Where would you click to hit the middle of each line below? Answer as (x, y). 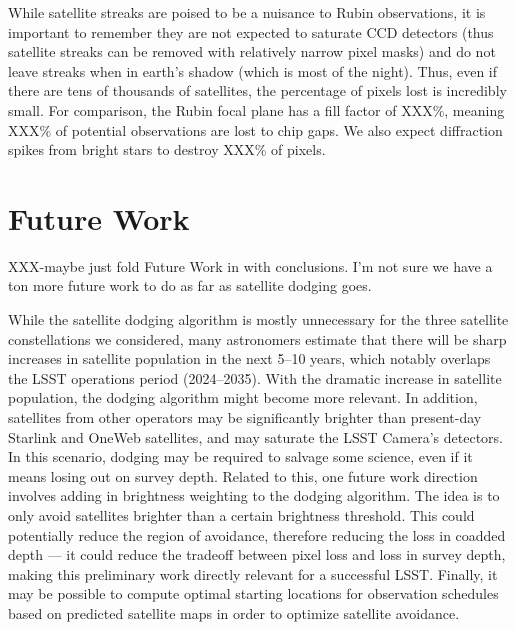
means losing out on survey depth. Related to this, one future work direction (243, 475)
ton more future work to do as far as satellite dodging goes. (190, 285)
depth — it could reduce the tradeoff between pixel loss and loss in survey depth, (257, 554)
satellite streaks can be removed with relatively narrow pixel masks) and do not (252, 51)
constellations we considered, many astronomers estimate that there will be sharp (257, 338)
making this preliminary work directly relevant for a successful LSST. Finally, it (253, 573)
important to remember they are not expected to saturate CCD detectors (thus (251, 31)
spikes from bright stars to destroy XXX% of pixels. (167, 149)
